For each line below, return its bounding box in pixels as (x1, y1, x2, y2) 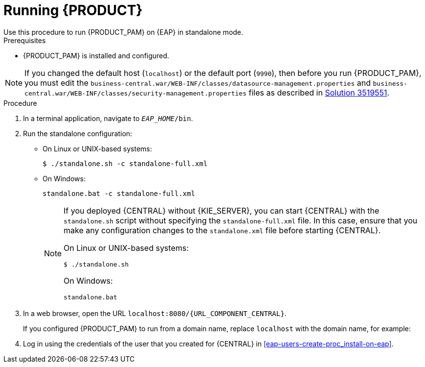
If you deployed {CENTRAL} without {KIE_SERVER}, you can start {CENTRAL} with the (64, 205, 380, 216)
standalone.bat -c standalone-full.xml (43, 189, 195, 197)
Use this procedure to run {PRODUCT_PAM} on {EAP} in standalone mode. (3, 27, 244, 36)
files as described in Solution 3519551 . (248, 87, 390, 98)
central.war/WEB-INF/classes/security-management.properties (24, 89, 247, 97)
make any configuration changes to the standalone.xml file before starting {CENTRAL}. (64, 225, 381, 235)
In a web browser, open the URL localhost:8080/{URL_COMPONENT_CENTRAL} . (23, 309, 287, 318)
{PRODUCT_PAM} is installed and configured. (23, 51, 169, 60)
